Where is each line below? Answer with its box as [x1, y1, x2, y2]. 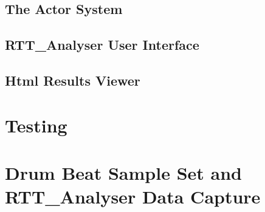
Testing [5, 112, 67, 137]
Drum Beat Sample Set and [5, 160, 242, 185]
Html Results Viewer [5, 70, 140, 89]
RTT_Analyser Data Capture [5, 184, 261, 209]
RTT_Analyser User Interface [5, 35, 199, 54]
